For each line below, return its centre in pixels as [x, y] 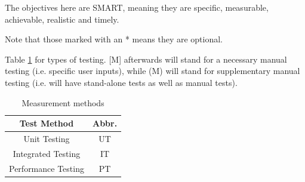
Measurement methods [63, 102]
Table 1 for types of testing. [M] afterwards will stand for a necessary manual [146, 59]
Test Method [47, 123]
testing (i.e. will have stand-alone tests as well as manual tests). [121, 82]
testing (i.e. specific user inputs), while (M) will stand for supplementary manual [152, 71]
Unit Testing [47, 138]
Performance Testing [47, 168]
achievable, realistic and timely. [62, 19]
